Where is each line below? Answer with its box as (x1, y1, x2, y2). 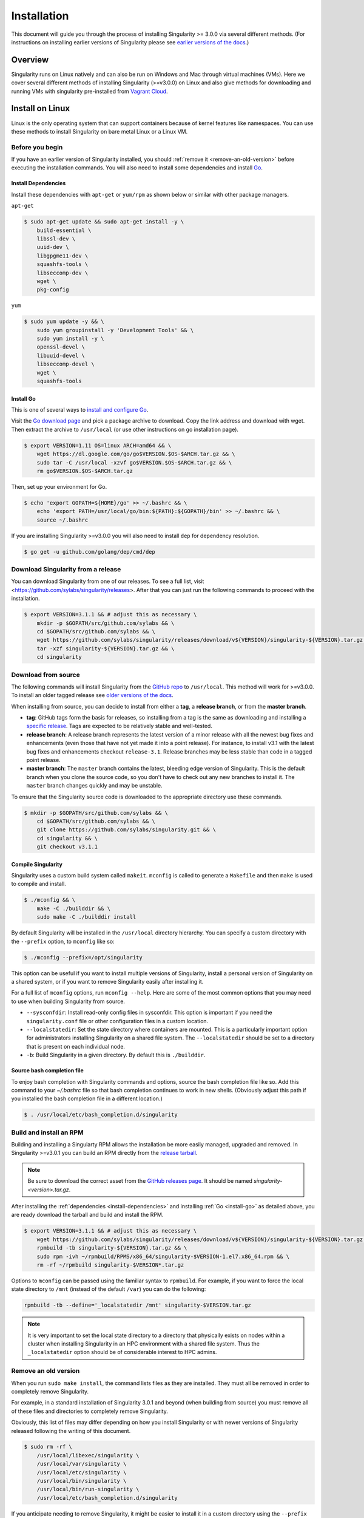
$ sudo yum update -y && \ (24, 318, 104, 325)
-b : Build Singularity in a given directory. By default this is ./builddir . (26, 1051, 206, 1059)
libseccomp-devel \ (36, 361, 95, 367)
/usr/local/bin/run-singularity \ (36, 1486, 140, 1493)
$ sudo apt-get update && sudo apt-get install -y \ (24, 219, 184, 225)
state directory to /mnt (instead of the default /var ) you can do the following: (11, 1285, 206, 1293)
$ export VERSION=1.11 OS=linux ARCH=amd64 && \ (24, 442, 172, 449)
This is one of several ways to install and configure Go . (11, 406, 149, 414)
